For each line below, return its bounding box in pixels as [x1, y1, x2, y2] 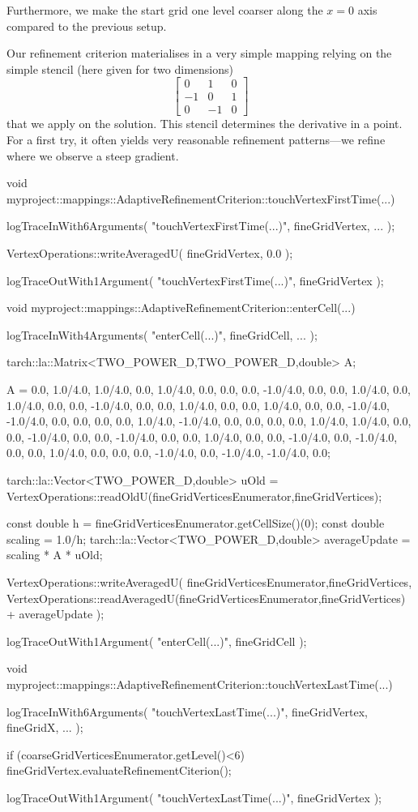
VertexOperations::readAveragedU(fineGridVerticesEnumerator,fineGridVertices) [6, 589, 406, 606]
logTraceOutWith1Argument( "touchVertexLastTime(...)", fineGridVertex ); [6, 788, 382, 806]
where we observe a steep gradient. [6, 147, 179, 164]
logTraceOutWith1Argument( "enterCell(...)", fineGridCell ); [6, 632, 307, 649]
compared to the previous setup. [6, 17, 167, 34]
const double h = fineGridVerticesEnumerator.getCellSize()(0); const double [6, 515, 385, 532]
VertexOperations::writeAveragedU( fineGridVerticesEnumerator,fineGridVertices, [6, 573, 412, 590]
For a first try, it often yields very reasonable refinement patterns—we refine [6, 131, 386, 148]
